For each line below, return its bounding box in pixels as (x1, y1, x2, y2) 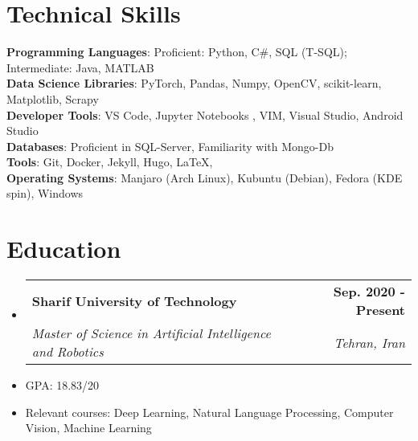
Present (355, 300, 405, 320)
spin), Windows (6, 185, 84, 202)
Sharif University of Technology (31, 291, 237, 310)
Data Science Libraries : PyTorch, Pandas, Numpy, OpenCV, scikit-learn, (6, 75, 382, 92)
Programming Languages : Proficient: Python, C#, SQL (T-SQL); (6, 43, 347, 60)
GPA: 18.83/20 (25, 377, 100, 394)
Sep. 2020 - (333, 282, 405, 301)
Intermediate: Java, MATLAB (6, 59, 154, 76)
